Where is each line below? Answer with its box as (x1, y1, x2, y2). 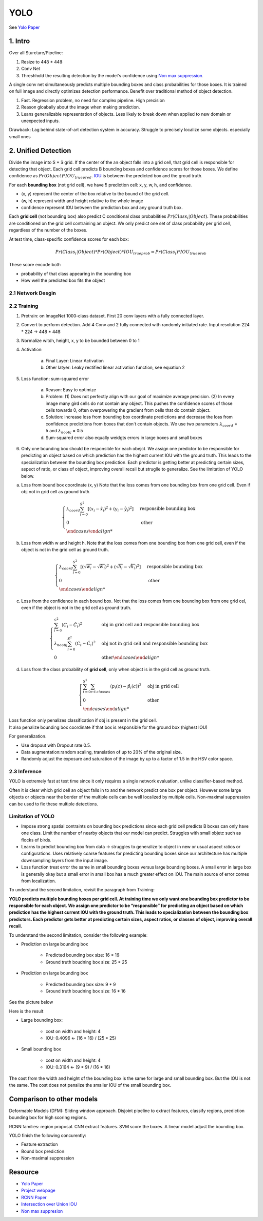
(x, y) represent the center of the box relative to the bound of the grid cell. (21, 191, 170, 197)
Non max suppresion (21, 1208, 63, 1214)
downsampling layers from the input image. (21, 857, 108, 863)
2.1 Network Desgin (9, 290, 56, 296)
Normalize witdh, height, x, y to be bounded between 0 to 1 (21, 337, 140, 343)
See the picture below (9, 999, 53, 1005)
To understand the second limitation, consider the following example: (9, 932, 148, 938)
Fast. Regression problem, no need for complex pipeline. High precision (21, 97, 165, 103)
